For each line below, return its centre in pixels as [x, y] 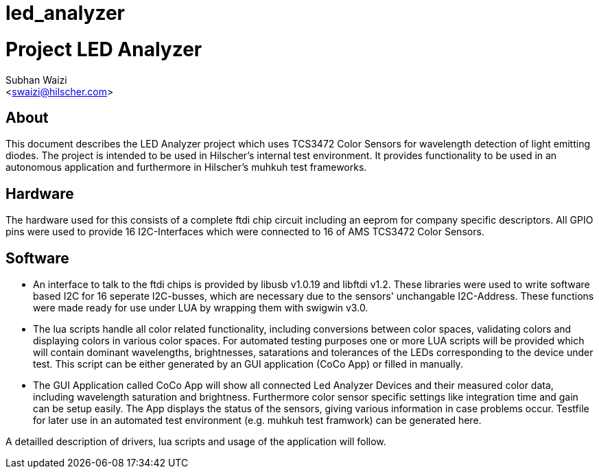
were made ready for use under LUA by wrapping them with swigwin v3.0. [201, 308]
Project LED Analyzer [104, 49]
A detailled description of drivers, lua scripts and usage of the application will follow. [196, 442]
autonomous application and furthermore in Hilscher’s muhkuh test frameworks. [186, 167]
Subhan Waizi [36, 80]
